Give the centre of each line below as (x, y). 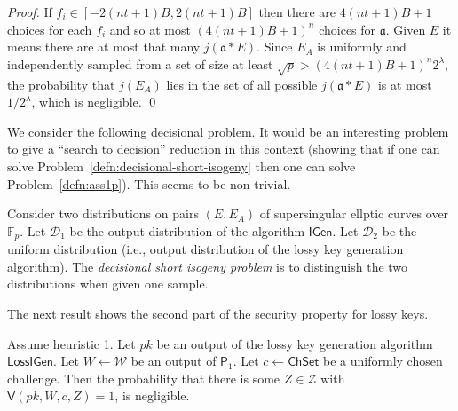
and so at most (150, 29)
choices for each (50, 29)
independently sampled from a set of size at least (140, 63)
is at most (405, 84)
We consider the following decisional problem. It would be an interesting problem (228, 131)
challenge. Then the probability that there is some (144, 378)
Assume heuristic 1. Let (71, 343)
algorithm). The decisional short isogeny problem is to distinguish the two (208, 266)
